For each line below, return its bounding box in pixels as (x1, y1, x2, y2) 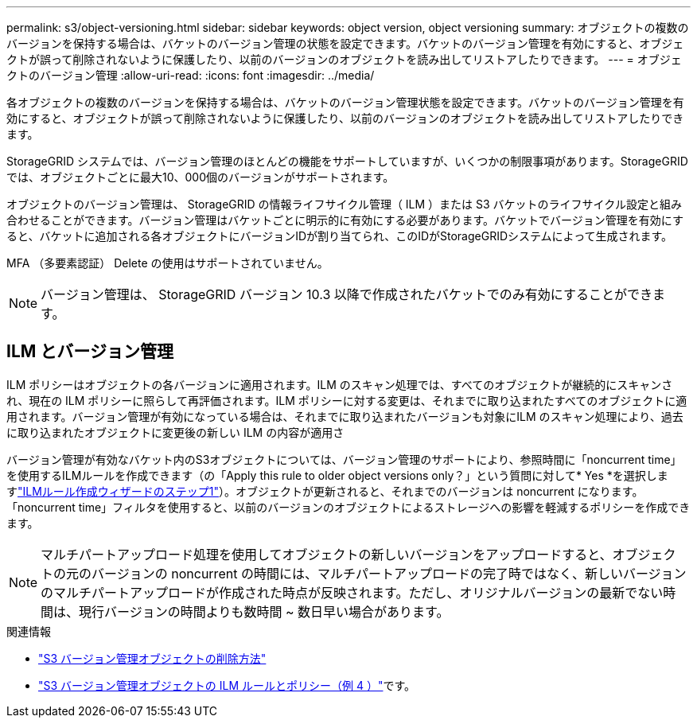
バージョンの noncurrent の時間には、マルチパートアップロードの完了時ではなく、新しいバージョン (92, 565, 687, 582)
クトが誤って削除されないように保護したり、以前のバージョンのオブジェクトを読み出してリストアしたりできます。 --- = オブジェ (6, 53, 682, 66)
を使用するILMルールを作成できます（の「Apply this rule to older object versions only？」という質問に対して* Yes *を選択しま (6, 468, 668, 482)
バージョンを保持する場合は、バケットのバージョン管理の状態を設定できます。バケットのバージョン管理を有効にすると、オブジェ (6, 37, 684, 50)
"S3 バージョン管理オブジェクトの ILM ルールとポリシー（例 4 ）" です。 (38, 678, 416, 692)
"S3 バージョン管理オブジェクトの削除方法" (38, 651, 267, 665)
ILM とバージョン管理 (6, 341, 173, 362)
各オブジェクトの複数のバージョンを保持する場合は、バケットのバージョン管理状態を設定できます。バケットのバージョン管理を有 (6, 95, 684, 109)
